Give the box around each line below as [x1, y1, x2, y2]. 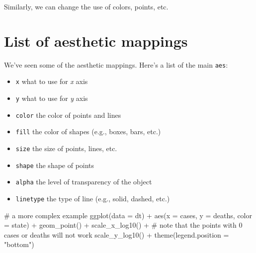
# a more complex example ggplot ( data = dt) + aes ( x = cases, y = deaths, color [4, 210, 252, 220]
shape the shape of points [15, 160, 94, 170]
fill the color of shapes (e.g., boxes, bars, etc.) [15, 126, 161, 137]
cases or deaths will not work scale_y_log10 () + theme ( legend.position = [4, 229, 229, 240]
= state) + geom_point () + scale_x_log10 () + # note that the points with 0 [4, 220, 243, 230]
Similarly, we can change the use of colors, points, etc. [4, 1, 169, 11]
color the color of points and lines [15, 109, 121, 120]
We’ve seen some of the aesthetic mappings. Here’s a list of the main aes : [4, 59, 228, 70]
